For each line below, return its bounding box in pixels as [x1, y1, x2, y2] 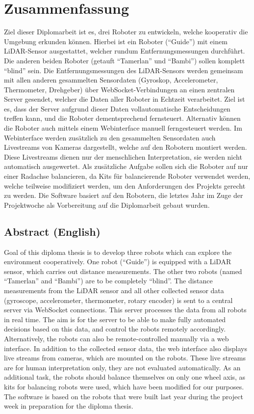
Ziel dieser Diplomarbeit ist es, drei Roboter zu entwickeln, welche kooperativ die [4, 27, 248, 37]
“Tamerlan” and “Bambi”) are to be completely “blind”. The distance [4, 276, 213, 286]
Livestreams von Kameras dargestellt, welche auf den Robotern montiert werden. [4, 142, 247, 152]
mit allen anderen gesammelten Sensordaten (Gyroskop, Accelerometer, [4, 75, 218, 85]
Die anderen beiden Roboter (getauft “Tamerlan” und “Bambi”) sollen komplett [4, 55, 245, 65]
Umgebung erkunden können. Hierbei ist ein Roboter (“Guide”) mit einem [4, 36, 228, 46]
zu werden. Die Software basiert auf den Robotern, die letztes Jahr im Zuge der [4, 190, 243, 200]
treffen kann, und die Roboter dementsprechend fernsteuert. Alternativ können [4, 113, 241, 123]
